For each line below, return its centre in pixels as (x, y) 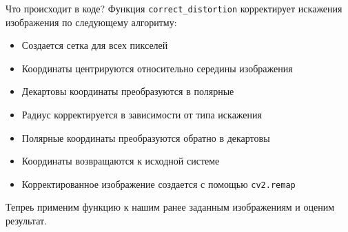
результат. (26, 221)
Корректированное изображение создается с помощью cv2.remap (158, 183)
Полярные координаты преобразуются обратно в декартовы (146, 137)
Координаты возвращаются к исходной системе (121, 161)
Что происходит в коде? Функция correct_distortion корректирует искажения (174, 8)
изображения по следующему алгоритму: (91, 22)
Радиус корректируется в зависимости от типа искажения (142, 115)
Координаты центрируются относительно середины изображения (157, 68)
